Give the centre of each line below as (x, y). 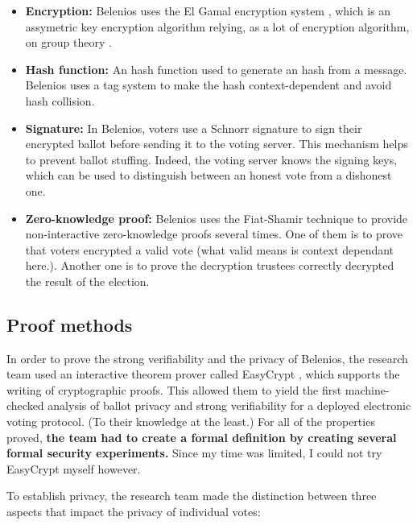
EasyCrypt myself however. (74, 468)
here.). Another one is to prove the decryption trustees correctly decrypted (210, 265)
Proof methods (70, 324)
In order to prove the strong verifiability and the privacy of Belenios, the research (207, 358)
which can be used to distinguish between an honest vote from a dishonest (208, 175)
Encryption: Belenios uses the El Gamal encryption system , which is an (208, 10)
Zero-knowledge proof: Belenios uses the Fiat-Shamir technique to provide (217, 218)
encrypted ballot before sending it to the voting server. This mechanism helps (217, 144)
